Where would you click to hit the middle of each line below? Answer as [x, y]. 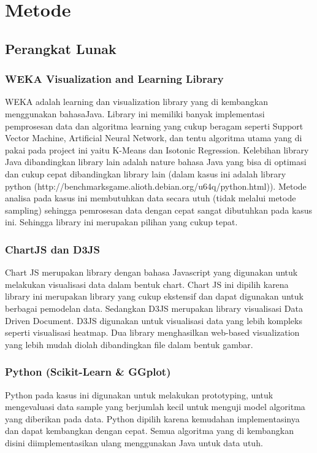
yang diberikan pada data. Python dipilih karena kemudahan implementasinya [152, 418]
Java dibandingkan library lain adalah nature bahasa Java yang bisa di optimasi [156, 162]
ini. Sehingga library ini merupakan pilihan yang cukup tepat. [121, 222]
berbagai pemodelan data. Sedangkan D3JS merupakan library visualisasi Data [154, 308]
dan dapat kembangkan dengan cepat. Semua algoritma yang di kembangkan [150, 431]
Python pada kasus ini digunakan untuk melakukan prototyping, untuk [139, 394]
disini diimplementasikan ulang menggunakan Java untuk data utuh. [134, 442]
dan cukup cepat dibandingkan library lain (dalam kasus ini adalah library [146, 173]
